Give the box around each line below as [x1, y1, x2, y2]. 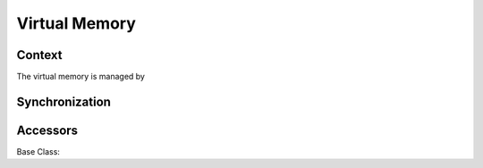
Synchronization [16, 94, 112, 109]
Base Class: [16, 146, 60, 156]
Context [16, 47, 63, 63]
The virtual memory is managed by [16, 71, 145, 82]
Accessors [16, 122, 79, 138]
